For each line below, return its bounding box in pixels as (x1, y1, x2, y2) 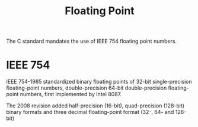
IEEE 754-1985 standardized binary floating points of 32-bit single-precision (6, 78, 192, 85)
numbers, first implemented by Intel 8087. (20, 91, 122, 98)
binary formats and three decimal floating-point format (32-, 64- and (6, 109, 174, 116)
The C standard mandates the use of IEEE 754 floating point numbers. (6, 37, 177, 45)
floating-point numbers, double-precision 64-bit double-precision (6, 84, 167, 91)
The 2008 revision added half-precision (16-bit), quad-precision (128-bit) (6, 102, 185, 109)
